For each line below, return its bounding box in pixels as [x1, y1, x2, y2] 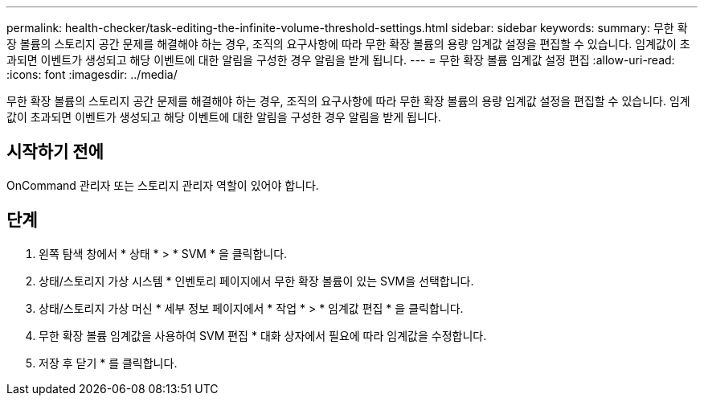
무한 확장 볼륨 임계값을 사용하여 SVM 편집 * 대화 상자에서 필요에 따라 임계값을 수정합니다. [39, 328, 487, 343]
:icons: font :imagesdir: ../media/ [6, 68, 178, 81]
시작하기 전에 [6, 142, 104, 162]
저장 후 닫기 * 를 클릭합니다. [39, 355, 178, 370]
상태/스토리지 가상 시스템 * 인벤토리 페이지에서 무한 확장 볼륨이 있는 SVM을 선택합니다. [39, 273, 474, 288]
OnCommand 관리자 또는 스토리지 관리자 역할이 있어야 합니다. [6, 178, 319, 192]
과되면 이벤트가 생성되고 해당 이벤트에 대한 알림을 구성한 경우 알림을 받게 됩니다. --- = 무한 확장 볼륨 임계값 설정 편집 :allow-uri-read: [6, 53, 675, 67]
